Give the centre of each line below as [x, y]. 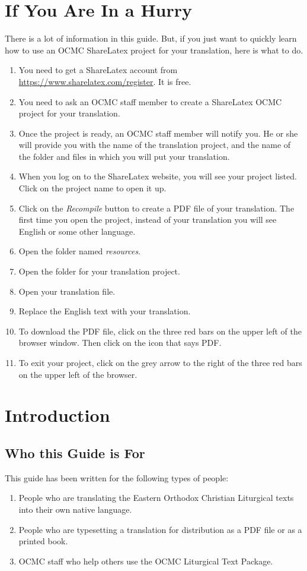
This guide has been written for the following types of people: [117, 477]
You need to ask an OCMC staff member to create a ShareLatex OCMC [150, 101]
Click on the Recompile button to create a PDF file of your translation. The [156, 208]
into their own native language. [75, 509]
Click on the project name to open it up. [92, 188]
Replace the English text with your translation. [105, 311]
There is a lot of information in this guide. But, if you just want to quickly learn [151, 38]
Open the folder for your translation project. [99, 271]
